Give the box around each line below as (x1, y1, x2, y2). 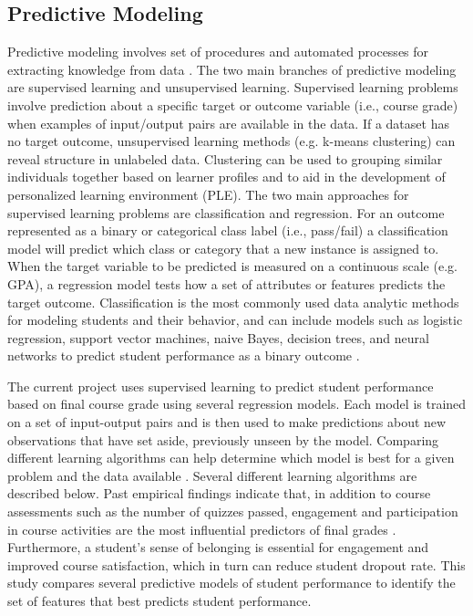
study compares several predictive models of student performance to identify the (7, 573, 456, 592)
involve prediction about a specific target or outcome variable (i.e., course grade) (7, 95, 458, 114)
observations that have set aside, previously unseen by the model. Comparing (7, 430, 439, 449)
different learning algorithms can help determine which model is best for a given (7, 448, 455, 467)
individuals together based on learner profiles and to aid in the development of (7, 167, 446, 186)
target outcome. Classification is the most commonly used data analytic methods (7, 292, 459, 311)
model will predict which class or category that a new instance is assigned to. (7, 238, 439, 257)
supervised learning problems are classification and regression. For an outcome (7, 203, 445, 222)
